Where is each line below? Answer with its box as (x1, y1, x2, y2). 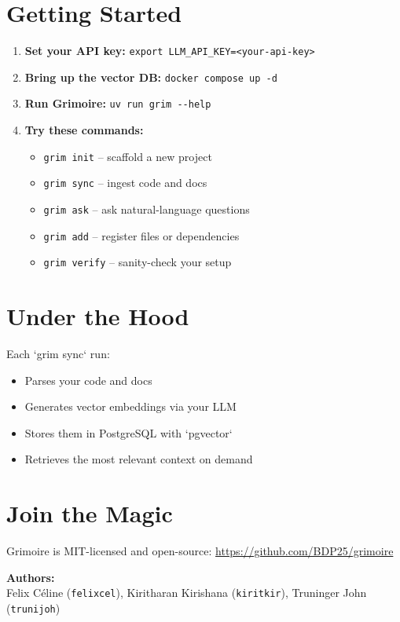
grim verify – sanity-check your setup (43, 254, 232, 270)
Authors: (6, 569, 55, 585)
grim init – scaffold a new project (43, 148, 212, 164)
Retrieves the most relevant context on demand (24, 451, 253, 467)
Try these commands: (24, 122, 144, 138)
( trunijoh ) (6, 600, 61, 617)
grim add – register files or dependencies (43, 227, 240, 243)
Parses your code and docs (24, 371, 152, 388)
